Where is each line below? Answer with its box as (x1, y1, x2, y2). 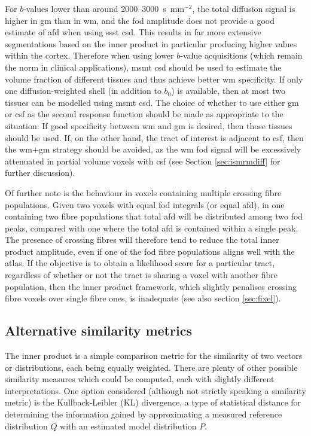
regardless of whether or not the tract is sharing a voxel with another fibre (5, 269, 278, 281)
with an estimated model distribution (60, 419, 197, 432)
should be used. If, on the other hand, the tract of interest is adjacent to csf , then (5, 131, 304, 144)
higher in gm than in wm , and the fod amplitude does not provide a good (5, 14, 275, 26)
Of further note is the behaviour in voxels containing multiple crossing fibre (5, 186, 282, 199)
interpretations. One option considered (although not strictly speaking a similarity (5, 384, 306, 397)
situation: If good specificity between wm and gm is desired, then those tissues (5, 119, 292, 132)
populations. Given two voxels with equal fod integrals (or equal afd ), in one (5, 198, 285, 211)
